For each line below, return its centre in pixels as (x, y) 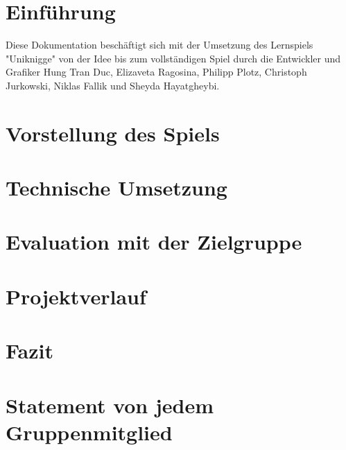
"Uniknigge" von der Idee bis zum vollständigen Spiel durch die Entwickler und (173, 58)
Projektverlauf (76, 296)
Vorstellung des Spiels (113, 133)
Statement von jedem (110, 405)
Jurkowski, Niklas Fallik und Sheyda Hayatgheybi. (113, 85)
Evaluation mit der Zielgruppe (154, 242)
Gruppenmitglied (89, 432)
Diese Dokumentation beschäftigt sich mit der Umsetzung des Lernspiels (159, 45)
